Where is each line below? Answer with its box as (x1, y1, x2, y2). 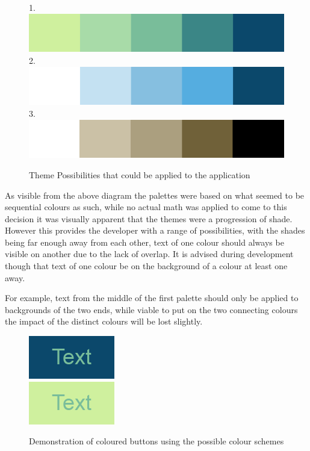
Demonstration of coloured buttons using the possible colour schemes (29, 435, 284, 447)
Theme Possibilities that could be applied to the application (29, 168, 250, 181)
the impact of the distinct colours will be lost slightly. (5, 315, 203, 328)
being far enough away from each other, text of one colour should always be (5, 235, 284, 248)
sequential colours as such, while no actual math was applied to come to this (5, 201, 287, 213)
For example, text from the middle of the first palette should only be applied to (5, 291, 299, 304)
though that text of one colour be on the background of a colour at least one (5, 260, 288, 272)
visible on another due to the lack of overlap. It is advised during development (5, 247, 294, 260)
